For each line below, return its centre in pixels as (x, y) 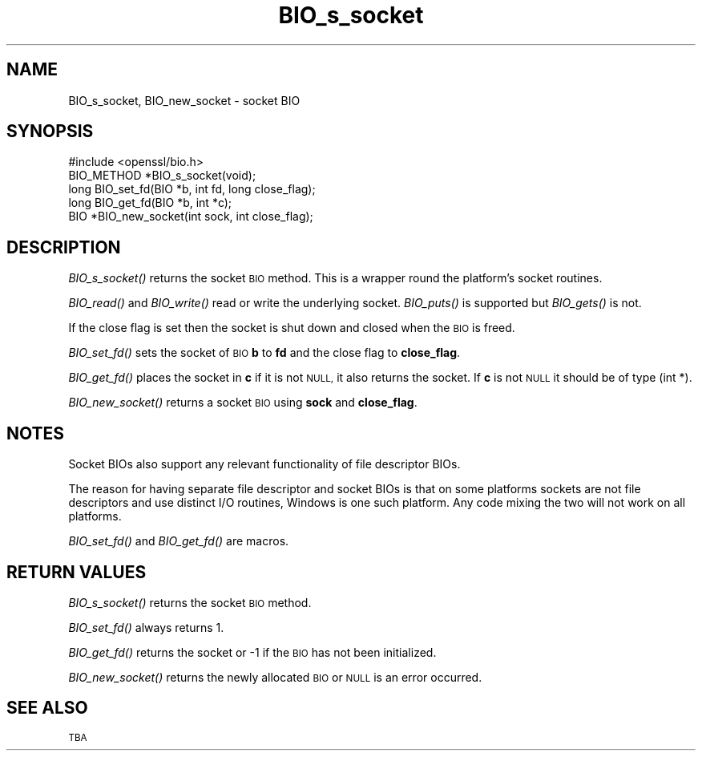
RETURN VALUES (77, 572)
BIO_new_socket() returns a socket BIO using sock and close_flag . (243, 403)
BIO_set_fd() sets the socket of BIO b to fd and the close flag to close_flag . (264, 353)
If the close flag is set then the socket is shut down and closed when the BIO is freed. (292, 328)
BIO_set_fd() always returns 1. (146, 627)
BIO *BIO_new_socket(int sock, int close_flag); (191, 217)
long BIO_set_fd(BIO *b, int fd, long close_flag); (192, 189)
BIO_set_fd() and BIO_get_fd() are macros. (179, 541)
